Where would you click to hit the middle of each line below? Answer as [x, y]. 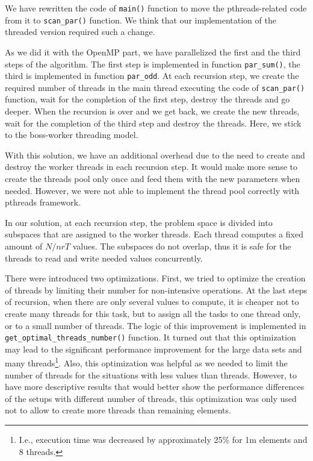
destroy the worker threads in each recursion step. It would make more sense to [151, 167]
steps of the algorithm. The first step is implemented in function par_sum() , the [153, 64]
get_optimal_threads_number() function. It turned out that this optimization [150, 337]
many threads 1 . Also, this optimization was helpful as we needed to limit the [146, 362]
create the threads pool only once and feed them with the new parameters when [153, 179]
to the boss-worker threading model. [72, 135]
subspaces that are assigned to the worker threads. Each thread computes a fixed [154, 234]
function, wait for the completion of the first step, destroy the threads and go [147, 99]
